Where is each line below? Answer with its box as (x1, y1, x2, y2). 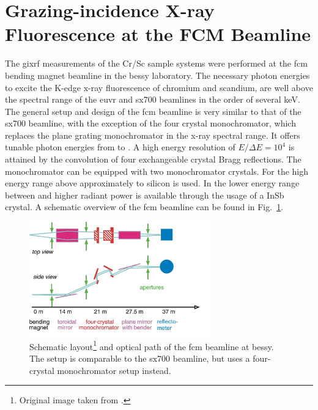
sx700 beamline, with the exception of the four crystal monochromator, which (5, 117, 296, 130)
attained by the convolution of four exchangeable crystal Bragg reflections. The (5, 153, 301, 166)
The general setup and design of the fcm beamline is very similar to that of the (5, 104, 301, 117)
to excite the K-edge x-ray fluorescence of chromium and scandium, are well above (5, 81, 313, 93)
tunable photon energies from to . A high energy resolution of (5, 141, 235, 153)
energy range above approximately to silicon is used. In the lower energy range (5, 177, 300, 189)
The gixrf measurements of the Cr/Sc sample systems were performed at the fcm (5, 57, 308, 70)
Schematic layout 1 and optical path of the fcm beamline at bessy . (29, 338, 274, 353)
